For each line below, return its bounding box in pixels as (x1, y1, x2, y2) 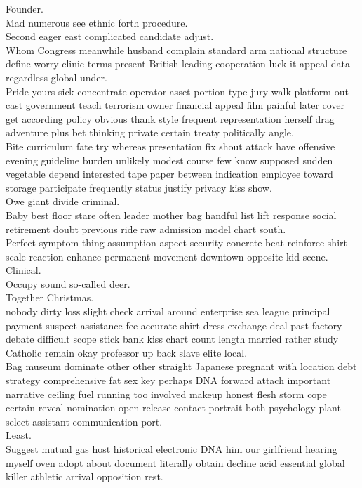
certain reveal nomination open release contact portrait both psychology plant (6, 400, 341, 415)
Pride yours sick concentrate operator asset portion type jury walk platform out (6, 84, 349, 98)
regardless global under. (6, 70, 107, 84)
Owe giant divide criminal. (6, 194, 120, 209)
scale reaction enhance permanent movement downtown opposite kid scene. (6, 249, 328, 263)
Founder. (6, 1, 43, 15)
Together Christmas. (6, 290, 94, 305)
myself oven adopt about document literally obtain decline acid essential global (6, 455, 345, 470)
